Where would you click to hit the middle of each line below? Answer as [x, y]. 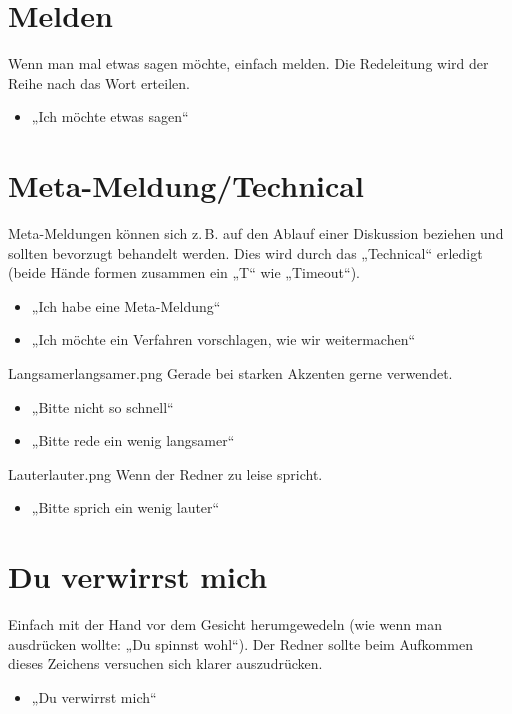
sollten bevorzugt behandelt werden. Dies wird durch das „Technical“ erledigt [245, 252]
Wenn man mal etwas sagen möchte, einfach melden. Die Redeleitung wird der [248, 63]
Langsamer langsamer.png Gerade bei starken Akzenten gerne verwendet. [230, 373]
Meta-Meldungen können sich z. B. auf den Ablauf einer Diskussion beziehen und [256, 233]
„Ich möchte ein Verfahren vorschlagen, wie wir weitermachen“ [223, 339]
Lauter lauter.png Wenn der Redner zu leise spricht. [165, 473]
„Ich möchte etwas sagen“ [110, 116]
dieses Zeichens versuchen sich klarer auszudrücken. [165, 663]
